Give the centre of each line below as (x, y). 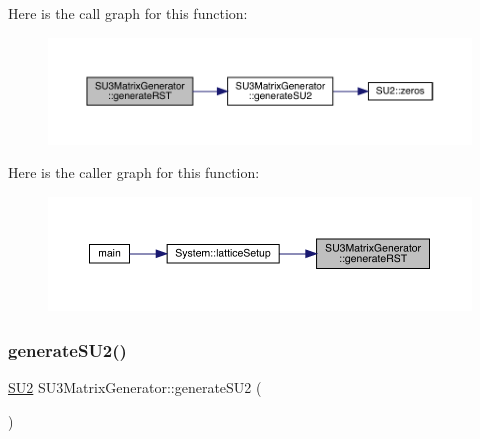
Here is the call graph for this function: (128, 13)
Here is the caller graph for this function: (134, 172)
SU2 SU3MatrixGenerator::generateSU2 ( (135, 387)
